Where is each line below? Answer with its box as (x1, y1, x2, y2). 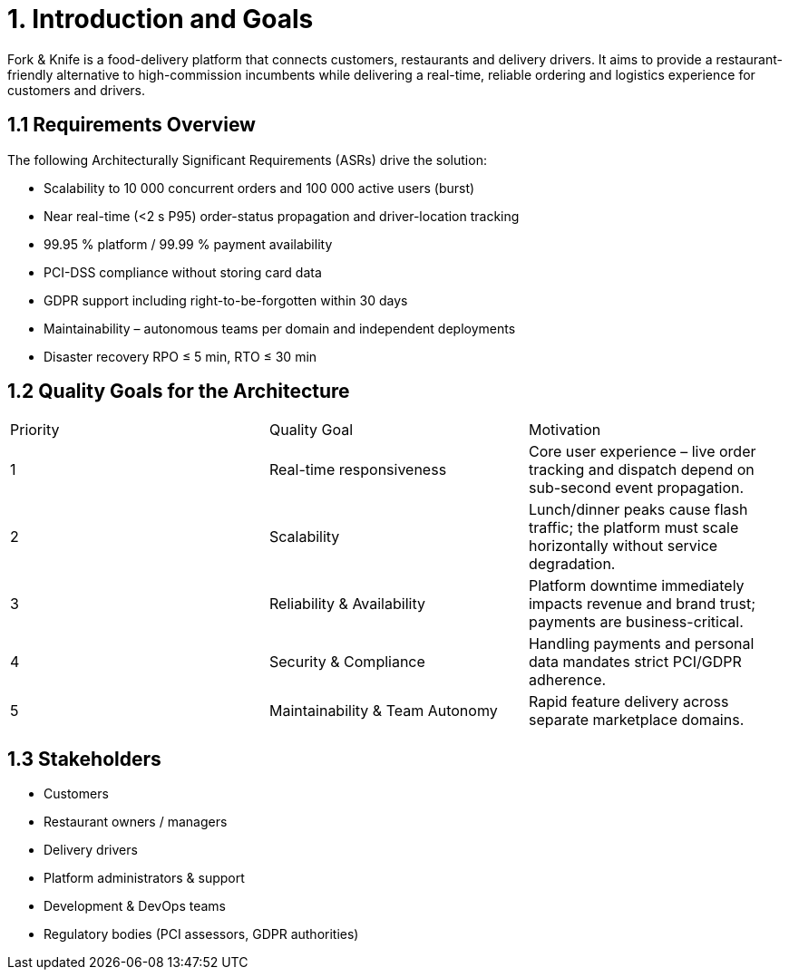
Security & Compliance (268, 653, 425, 672)
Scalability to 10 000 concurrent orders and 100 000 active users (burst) (44, 179, 475, 196)
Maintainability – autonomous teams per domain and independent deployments (44, 320, 516, 336)
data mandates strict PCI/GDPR (528, 653, 742, 672)
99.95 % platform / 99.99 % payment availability (44, 236, 333, 252)
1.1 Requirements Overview (7, 113, 256, 137)
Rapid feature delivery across (528, 692, 729, 711)
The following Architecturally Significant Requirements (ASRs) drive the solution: (7, 151, 487, 168)
